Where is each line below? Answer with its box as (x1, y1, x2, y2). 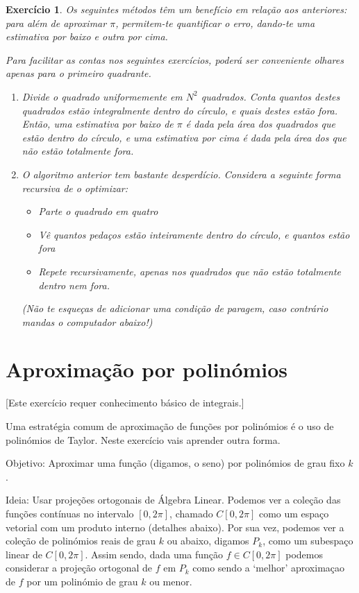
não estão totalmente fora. (22, 144, 134, 158)
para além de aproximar (6, 15, 107, 30)
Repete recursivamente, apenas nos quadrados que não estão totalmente (38, 264, 342, 278)
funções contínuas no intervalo (6, 506, 134, 520)
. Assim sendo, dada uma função (85, 547, 224, 561)
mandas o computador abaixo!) (22, 314, 153, 329)
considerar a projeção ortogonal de (6, 560, 153, 575)
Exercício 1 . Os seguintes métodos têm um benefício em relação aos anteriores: (6, 2, 347, 16)
